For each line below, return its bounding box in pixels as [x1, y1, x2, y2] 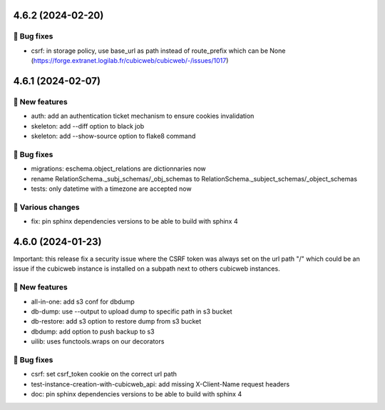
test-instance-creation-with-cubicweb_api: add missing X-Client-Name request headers [31, 379, 290, 389]
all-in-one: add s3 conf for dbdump [31, 297, 135, 306]
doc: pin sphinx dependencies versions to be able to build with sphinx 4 [31, 390, 242, 399]
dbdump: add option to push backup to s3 [31, 327, 155, 336]
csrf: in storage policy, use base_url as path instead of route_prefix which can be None [31, 46, 286, 55]
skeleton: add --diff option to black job [31, 121, 145, 130]
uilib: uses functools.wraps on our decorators [31, 337, 165, 346]
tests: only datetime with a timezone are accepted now [31, 184, 192, 193]
